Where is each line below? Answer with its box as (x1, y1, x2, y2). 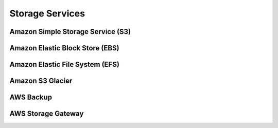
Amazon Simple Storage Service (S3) (9, 27, 131, 36)
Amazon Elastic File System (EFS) (9, 60, 119, 69)
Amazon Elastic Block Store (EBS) (9, 44, 119, 52)
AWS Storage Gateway (9, 109, 84, 118)
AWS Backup (9, 93, 53, 102)
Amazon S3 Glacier (9, 77, 73, 85)
